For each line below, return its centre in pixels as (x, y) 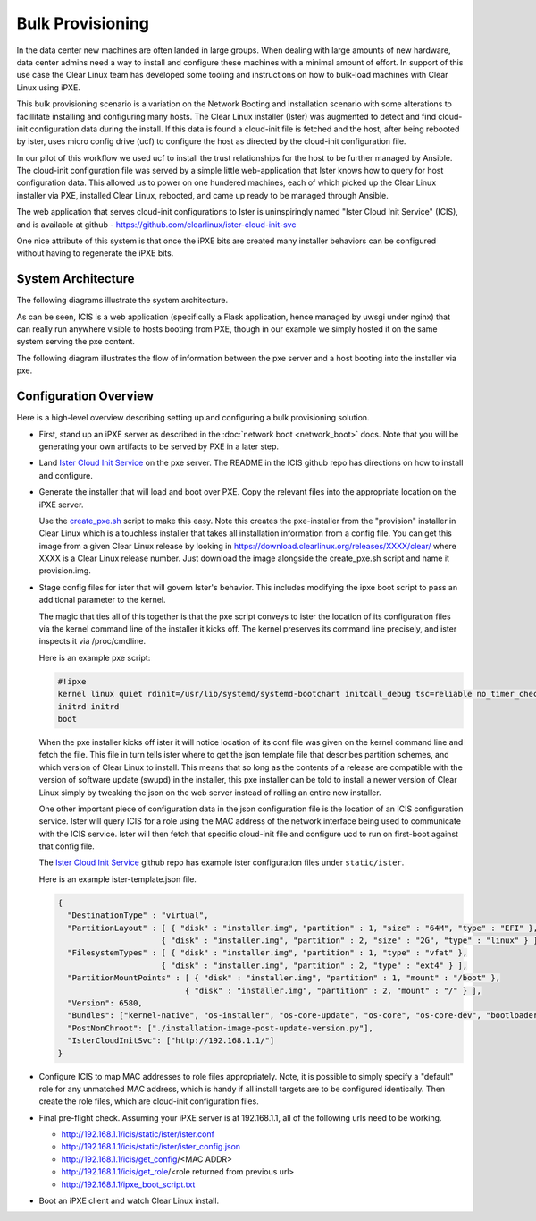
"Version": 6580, (105, 1003)
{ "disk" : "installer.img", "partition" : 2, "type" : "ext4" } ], (314, 965)
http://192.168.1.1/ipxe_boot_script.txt (128, 1184)
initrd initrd (88, 706)
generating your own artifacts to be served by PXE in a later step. (159, 446)
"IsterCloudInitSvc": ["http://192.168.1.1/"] (171, 1041)
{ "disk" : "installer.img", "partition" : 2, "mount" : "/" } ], (333, 990)
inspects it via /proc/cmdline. (92, 641)
